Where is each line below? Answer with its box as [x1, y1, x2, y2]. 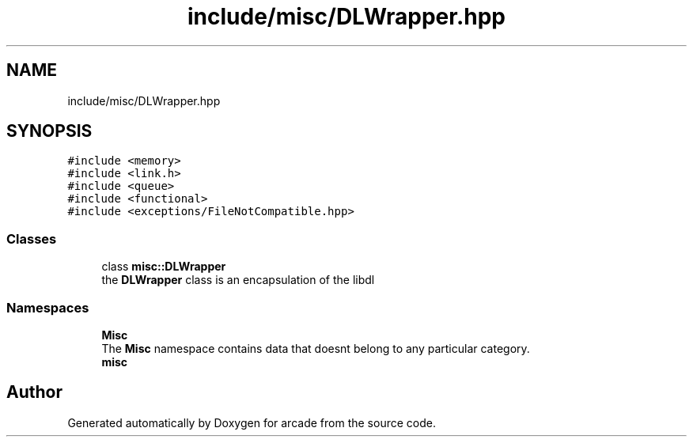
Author [6, 382, 62, 403]
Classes [6, 230, 57, 247]
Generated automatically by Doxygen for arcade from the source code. [67, 415, 436, 430]
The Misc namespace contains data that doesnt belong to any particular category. [101, 341, 530, 355]
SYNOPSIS [6, 121, 93, 142]
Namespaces [6, 299, 89, 316]
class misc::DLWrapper [101, 259, 226, 274]
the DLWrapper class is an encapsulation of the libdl [101, 273, 375, 287]
